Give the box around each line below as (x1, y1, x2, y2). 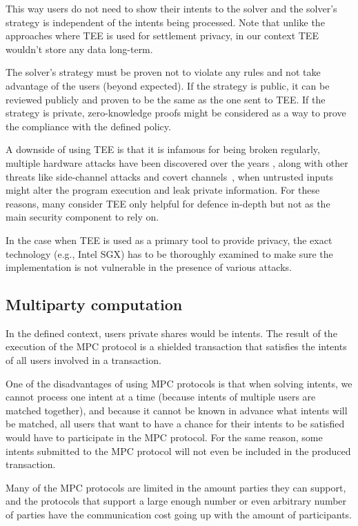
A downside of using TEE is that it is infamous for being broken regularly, (6, 142, 320, 156)
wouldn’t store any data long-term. (6, 41, 153, 56)
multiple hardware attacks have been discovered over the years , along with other (6, 155, 348, 170)
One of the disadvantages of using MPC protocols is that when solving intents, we (6, 376, 352, 390)
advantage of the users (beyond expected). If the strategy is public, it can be (6, 78, 330, 92)
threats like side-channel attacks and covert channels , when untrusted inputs (6, 169, 334, 183)
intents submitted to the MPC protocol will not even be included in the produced (6, 443, 351, 458)
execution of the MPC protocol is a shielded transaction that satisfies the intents (6, 339, 347, 354)
